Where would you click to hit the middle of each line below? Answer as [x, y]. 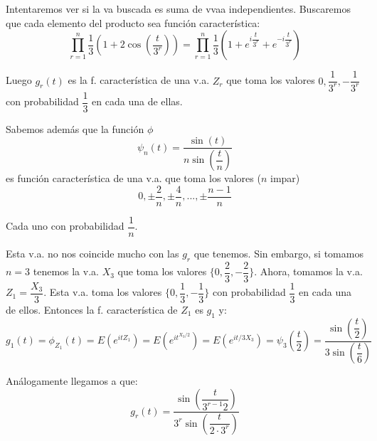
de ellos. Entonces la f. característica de [92, 309]
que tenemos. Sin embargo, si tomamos [278, 253]
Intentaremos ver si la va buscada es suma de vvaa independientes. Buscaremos [179, 9]
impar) [285, 178]
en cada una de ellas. [137, 101]
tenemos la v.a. [66, 271]
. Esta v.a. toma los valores [103, 292]
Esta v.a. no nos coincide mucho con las [92, 253]
